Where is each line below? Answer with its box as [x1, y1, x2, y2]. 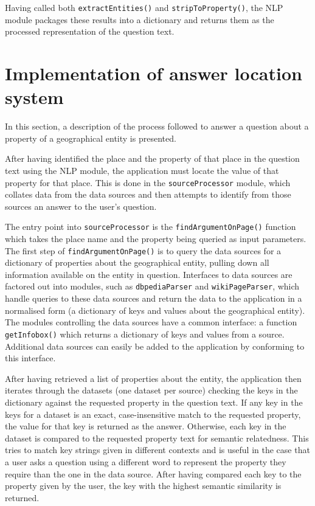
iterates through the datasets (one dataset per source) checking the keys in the [5, 384, 298, 397]
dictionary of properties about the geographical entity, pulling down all [5, 256, 269, 269]
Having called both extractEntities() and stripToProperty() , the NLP [5, 1, 283, 13]
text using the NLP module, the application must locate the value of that [5, 164, 279, 176]
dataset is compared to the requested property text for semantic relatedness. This [5, 431, 309, 444]
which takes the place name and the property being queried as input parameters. [5, 232, 306, 245]
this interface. [5, 352, 56, 364]
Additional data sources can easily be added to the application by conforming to [5, 339, 305, 352]
